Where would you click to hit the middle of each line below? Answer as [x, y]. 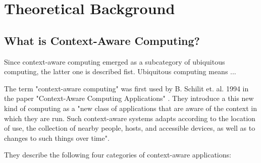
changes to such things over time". [57, 138]
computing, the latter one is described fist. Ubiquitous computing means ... [120, 71]
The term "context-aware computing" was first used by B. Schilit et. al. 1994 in [126, 88]
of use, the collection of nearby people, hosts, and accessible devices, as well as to [130, 128]
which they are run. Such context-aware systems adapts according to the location [130, 118]
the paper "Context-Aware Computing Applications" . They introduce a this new [129, 98]
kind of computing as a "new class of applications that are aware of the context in [131, 108]
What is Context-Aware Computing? [102, 40]
